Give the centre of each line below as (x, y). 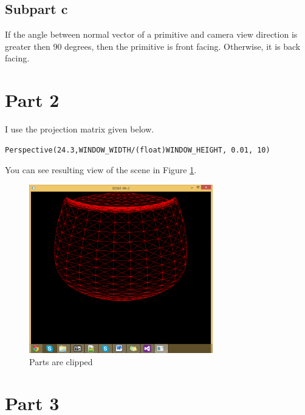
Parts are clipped (61, 361)
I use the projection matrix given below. (80, 129)
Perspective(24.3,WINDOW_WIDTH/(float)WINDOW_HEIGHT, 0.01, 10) (138, 150)
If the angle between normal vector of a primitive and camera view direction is (151, 34)
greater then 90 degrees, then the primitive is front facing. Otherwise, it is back (153, 46)
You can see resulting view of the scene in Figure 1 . (101, 170)
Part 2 (32, 100)
